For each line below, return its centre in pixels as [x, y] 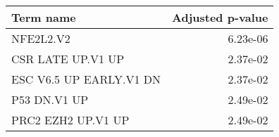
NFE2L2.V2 [41, 38]
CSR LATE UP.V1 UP [68, 59]
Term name [44, 17]
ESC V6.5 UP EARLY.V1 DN [86, 79]
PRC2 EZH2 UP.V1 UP [70, 120]
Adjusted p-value [220, 17]
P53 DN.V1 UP [50, 99]
